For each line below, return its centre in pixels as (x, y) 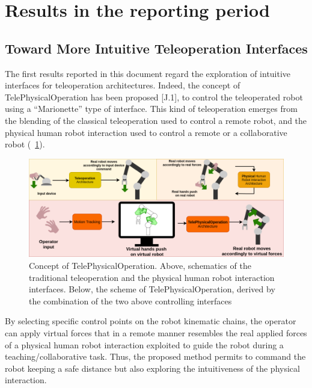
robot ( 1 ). (25, 144)
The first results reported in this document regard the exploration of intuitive (148, 73)
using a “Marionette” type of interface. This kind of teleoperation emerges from (151, 109)
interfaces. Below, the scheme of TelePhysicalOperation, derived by (152, 289)
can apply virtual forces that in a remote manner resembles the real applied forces (156, 332)
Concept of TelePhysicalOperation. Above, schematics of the (140, 265)
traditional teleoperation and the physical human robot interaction (152, 277)
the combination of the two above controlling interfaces (130, 300)
